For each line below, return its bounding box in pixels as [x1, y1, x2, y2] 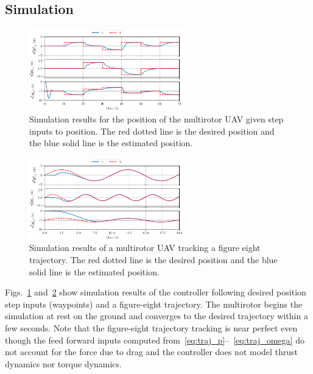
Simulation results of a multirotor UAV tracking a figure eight [29, 241, 261, 254]
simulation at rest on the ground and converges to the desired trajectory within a [5, 309, 308, 322]
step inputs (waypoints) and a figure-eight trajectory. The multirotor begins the [5, 297, 303, 310]
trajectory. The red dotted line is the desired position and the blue [29, 253, 278, 266]
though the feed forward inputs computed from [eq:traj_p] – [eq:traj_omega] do [5, 333, 304, 346]
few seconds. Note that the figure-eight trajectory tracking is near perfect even [5, 321, 298, 334]
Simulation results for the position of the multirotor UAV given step [29, 112, 284, 125]
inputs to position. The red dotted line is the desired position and [29, 124, 275, 137]
